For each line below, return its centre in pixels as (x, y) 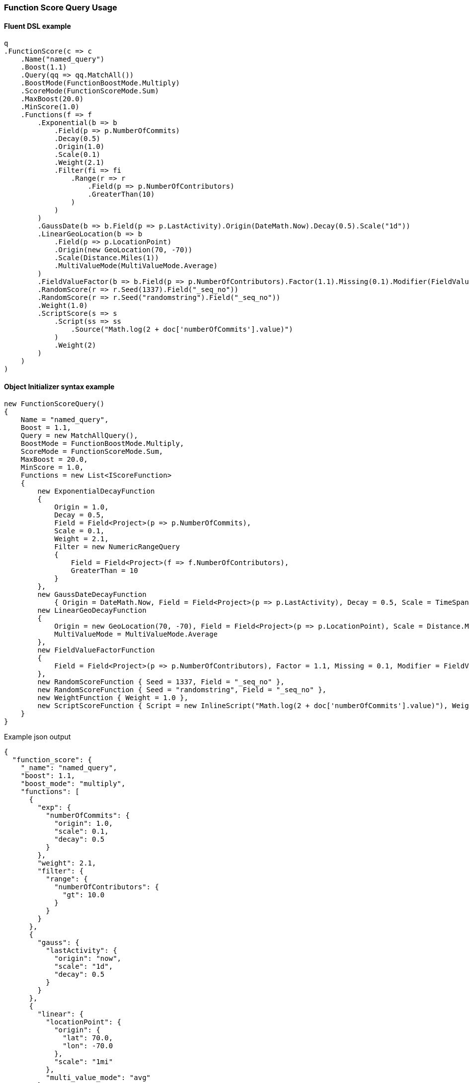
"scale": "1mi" (84, 1062)
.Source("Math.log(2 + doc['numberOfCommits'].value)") (182, 329)
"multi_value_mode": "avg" (98, 1078)
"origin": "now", (88, 959)
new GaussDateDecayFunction (92, 595)
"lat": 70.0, (88, 1038)
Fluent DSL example (38, 26)
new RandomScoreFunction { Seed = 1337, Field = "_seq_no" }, (161, 682)
